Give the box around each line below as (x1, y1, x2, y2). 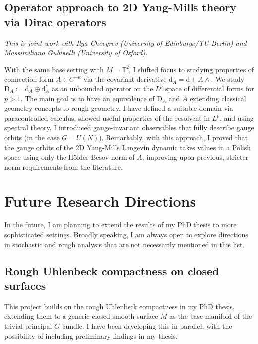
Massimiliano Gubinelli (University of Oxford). (4, 47, 148, 58)
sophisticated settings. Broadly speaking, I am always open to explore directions (4, 229, 248, 240)
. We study (211, 74, 245, 84)
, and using (219, 112, 254, 123)
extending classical (190, 93, 246, 103)
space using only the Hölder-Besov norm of (4, 152, 135, 162)
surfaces (4, 278, 46, 293)
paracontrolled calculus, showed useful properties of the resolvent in (4, 112, 210, 123)
